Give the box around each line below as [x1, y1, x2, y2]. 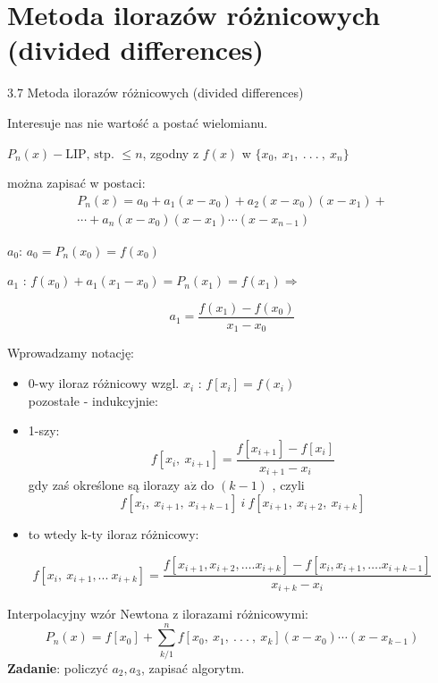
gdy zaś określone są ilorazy [28, 476, 181, 494]
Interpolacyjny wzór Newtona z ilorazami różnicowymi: [7, 603, 308, 622]
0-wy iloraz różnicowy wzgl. [28, 374, 180, 392]
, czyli [272, 476, 305, 494]
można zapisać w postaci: [7, 173, 146, 192]
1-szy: [28, 421, 60, 440]
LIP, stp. [65, 148, 114, 161]
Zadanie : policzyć [7, 658, 108, 677]
